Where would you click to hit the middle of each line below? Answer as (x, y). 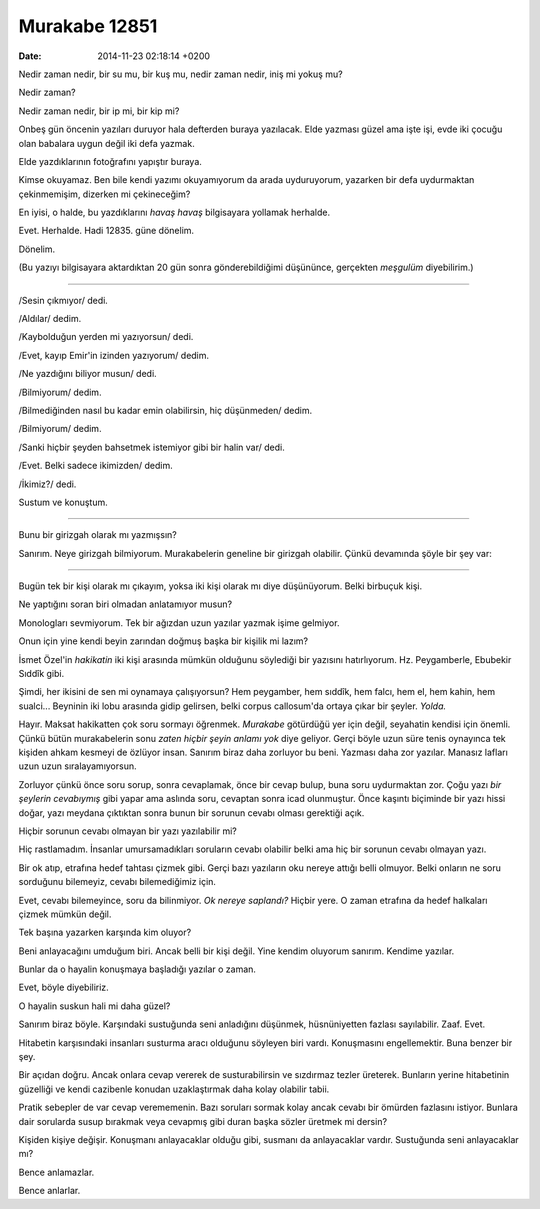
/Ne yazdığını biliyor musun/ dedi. (87, 374)
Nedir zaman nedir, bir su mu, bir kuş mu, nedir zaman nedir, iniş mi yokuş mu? (181, 74)
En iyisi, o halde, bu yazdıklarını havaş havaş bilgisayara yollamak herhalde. (174, 212)
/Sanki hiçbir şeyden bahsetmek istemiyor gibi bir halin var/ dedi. (151, 447)
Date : (30, 56)
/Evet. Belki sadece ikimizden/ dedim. (96, 466)
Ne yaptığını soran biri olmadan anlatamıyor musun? (125, 604)
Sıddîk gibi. (41, 674)
